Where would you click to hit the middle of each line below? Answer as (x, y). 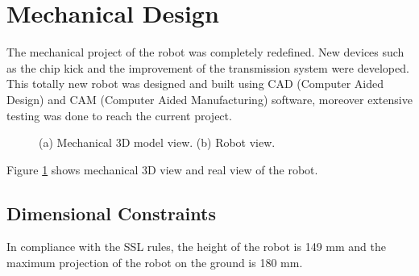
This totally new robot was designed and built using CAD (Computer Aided (195, 84)
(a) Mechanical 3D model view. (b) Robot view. (157, 142)
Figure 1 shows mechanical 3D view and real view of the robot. (162, 169)
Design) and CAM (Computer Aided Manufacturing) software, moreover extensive (209, 99)
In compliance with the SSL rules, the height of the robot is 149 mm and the (196, 247)
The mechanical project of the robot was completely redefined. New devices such (205, 52)
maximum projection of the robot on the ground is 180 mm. (155, 263)
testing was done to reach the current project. (119, 115)
